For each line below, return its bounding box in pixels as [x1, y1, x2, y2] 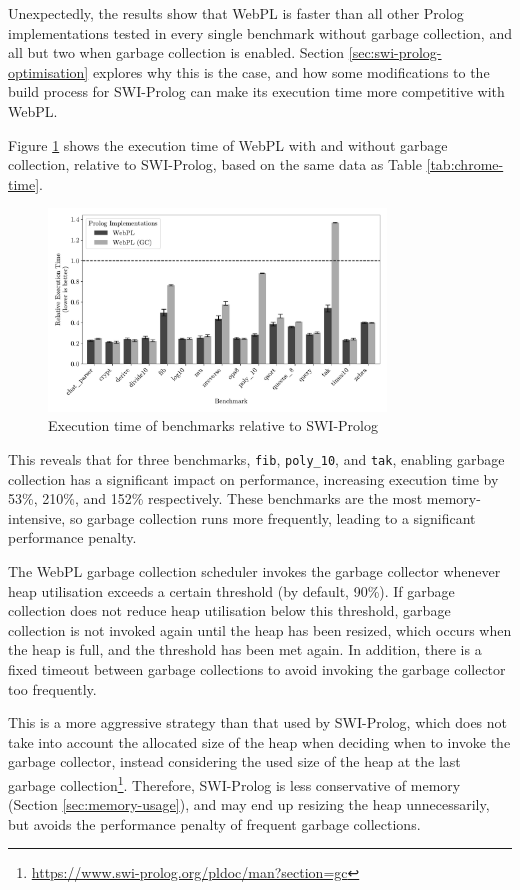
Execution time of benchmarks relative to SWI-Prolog [48, 415, 378, 436]
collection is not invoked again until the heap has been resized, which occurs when [8, 619, 512, 640]
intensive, [8, 507, 66, 528]
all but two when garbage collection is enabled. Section [8, 42, 345, 63]
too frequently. [8, 678, 97, 699]
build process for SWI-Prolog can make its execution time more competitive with [8, 81, 505, 102]
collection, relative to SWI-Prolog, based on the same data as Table [8, 154, 422, 175]
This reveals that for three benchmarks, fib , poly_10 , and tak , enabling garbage [8, 448, 505, 469]
